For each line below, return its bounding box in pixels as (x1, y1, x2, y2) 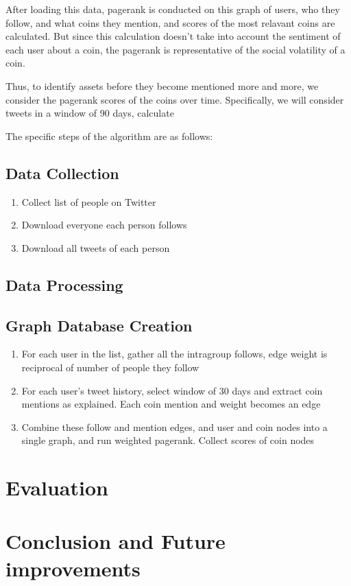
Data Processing (5, 274, 123, 295)
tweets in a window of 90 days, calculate (5, 106, 174, 120)
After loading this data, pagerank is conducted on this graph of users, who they (5, 2, 340, 16)
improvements (5, 554, 141, 582)
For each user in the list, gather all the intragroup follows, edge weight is (21, 347, 328, 361)
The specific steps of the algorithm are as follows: (5, 128, 213, 143)
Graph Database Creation (5, 314, 193, 336)
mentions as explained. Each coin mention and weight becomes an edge (21, 397, 321, 411)
